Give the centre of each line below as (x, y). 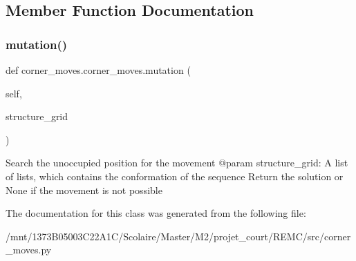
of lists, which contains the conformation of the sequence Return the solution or (175, 176)
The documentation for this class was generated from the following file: (156, 213)
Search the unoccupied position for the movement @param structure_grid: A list (177, 163)
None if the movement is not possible (84, 190)
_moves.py (29, 250)
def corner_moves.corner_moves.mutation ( (98, 70)
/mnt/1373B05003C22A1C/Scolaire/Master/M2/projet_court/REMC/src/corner (178, 236)
